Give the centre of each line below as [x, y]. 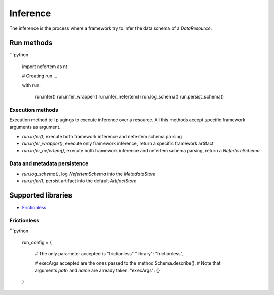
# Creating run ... [40, 76]
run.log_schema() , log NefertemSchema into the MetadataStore [89, 174]
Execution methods [34, 110]
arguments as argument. [35, 127]
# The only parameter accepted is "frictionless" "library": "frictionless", [109, 254]
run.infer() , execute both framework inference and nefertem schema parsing [102, 136]
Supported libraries [41, 195]
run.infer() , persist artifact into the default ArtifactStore [79, 181]
